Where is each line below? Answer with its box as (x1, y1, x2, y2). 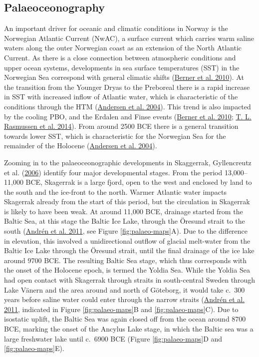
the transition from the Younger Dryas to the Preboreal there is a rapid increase (4, 81, 250, 92)
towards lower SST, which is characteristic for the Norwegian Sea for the (4, 130, 226, 141)
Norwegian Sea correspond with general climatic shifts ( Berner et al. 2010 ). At (4, 72, 244, 82)
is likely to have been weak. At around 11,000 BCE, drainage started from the (4, 206, 243, 216)
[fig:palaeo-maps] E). (4, 343, 64, 354)
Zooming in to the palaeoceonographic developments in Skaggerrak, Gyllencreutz (4, 157, 252, 167)
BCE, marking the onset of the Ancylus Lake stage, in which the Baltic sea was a (4, 324, 254, 334)
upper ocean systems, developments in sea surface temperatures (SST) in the (4, 62, 240, 72)
